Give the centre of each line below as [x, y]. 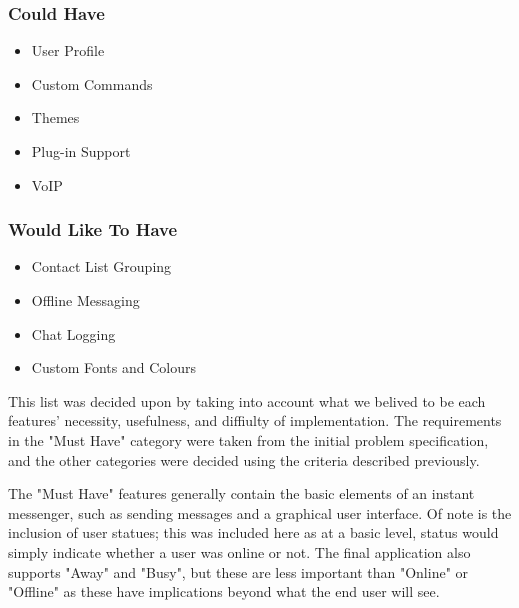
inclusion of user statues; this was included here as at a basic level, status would [253, 532]
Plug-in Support [81, 151]
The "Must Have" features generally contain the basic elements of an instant [241, 493]
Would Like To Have [93, 229]
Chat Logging [73, 333]
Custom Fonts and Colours [113, 367]
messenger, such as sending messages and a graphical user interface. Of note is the [260, 512]
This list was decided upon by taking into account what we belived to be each [247, 400]
